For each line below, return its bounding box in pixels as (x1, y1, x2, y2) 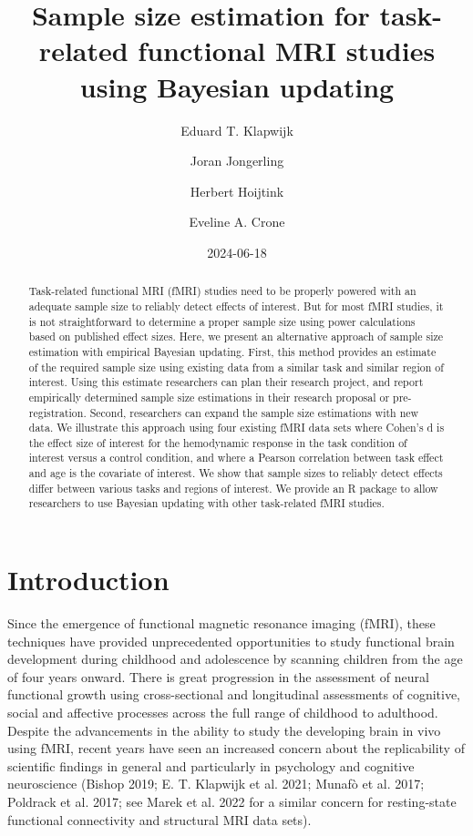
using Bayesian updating (79, 67, 395, 105)
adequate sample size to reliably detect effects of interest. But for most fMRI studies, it (28, 298, 444, 313)
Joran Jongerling (190, 151, 284, 170)
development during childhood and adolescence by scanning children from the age (7, 649, 463, 668)
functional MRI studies (138, 32, 436, 69)
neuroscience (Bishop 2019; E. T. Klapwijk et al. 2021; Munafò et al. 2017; (7, 774, 425, 793)
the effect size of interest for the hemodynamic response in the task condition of (28, 434, 407, 450)
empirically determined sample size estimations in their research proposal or (28, 389, 390, 404)
